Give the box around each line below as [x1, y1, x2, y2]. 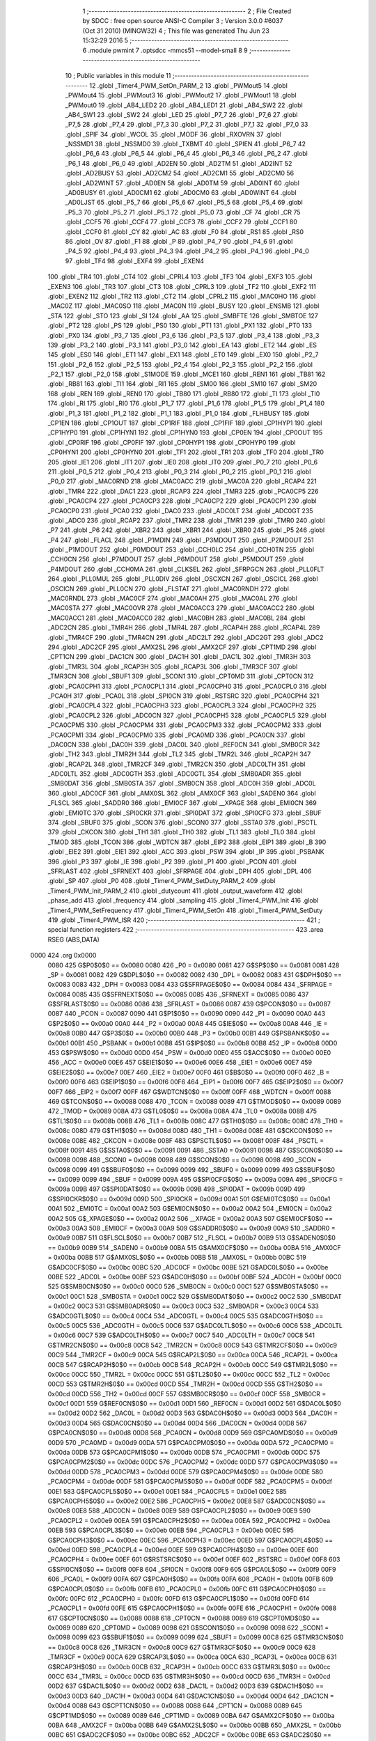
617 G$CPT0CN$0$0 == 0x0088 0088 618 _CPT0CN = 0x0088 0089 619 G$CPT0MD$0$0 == [47, 1614, 320, 1622]
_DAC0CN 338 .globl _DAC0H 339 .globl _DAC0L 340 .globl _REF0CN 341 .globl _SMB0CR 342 [47, 740, 320, 749]
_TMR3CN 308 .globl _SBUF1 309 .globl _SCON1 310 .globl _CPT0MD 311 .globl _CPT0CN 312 [47, 672, 314, 680]
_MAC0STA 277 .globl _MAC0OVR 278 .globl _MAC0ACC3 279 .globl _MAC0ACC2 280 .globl [47, 604, 315, 612]
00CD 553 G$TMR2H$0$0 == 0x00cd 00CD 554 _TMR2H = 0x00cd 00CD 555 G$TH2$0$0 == [47, 1380, 323, 1389]
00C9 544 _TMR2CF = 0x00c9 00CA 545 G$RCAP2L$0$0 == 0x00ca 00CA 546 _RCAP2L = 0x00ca [47, 1351, 338, 1359]
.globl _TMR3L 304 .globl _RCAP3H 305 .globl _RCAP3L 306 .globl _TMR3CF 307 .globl [47, 662, 298, 671]
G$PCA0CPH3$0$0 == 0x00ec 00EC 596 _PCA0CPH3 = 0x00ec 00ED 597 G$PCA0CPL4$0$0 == [47, 1536, 334, 1544]
